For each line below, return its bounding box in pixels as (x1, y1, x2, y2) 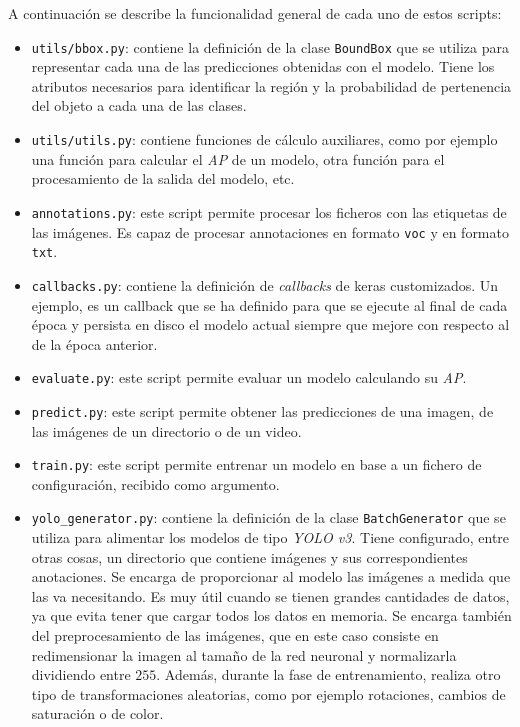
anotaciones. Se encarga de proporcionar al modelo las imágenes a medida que (31, 566, 511, 587)
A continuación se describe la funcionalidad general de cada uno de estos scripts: (8, 3, 502, 23)
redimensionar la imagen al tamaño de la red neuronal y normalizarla (31, 644, 457, 665)
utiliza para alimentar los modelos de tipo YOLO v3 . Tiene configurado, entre (31, 527, 510, 548)
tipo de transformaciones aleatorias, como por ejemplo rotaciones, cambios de (31, 683, 506, 704)
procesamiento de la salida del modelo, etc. (31, 168, 295, 189)
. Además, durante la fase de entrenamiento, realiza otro (156, 664, 501, 685)
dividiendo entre (31, 664, 131, 685)
